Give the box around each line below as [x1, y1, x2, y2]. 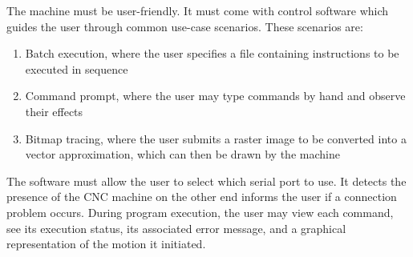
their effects [25, 102, 83, 119]
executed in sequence [25, 60, 128, 77]
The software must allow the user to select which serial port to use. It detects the [6, 172, 407, 189]
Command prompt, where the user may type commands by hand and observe [25, 87, 406, 104]
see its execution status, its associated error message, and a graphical [6, 219, 346, 236]
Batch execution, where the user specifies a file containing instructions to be [25, 45, 399, 62]
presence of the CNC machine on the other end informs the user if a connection [6, 188, 397, 205]
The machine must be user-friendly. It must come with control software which [6, 2, 389, 18]
